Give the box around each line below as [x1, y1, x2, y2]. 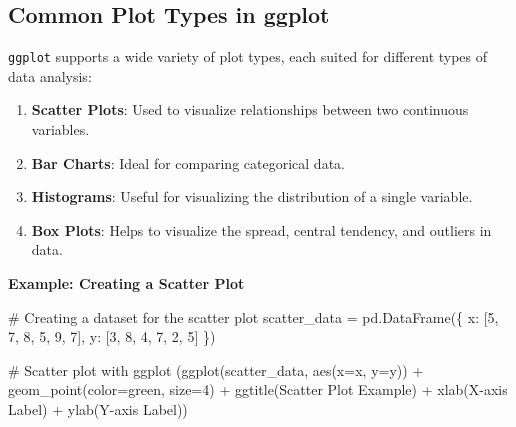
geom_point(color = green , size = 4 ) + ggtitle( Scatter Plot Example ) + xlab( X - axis [8, 379, 508, 400]
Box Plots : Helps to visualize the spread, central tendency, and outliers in [31, 219, 492, 240]
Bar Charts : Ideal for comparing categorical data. [31, 152, 345, 173]
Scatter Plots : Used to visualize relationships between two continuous [31, 99, 469, 120]
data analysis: [8, 65, 92, 86]
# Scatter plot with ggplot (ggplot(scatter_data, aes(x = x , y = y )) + [8, 359, 424, 380]
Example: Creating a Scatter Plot [8, 273, 245, 294]
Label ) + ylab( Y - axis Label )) [8, 398, 188, 419]
